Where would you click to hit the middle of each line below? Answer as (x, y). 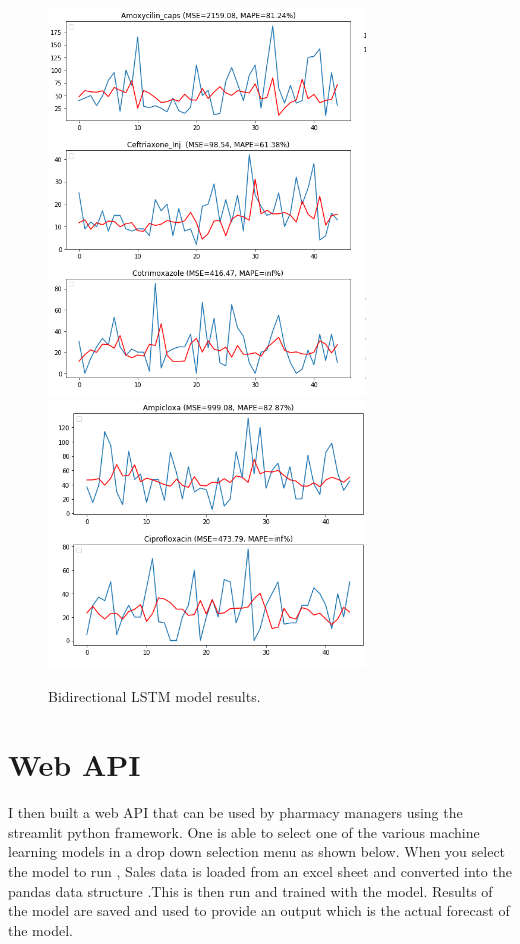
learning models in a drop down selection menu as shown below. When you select (257, 851)
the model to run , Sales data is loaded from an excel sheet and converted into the (260, 871)
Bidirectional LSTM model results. (154, 695)
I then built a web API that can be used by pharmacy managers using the (235, 812)
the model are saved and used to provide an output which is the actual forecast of (259, 910)
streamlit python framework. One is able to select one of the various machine (244, 831)
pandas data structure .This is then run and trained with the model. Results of (250, 890)
